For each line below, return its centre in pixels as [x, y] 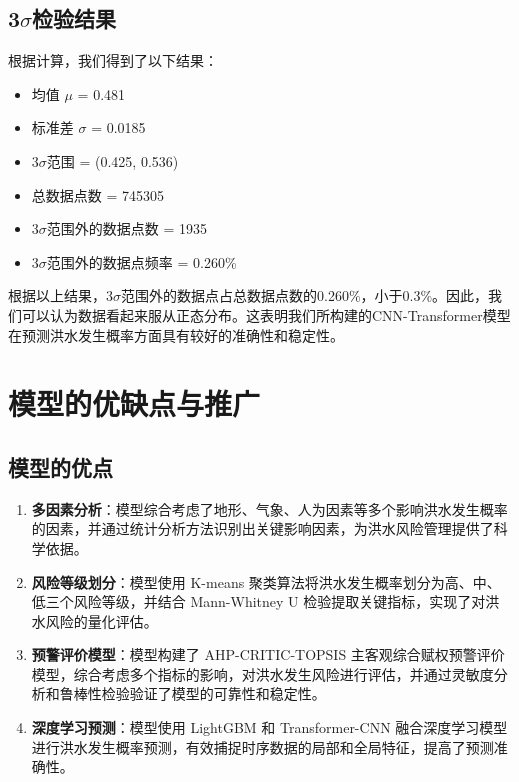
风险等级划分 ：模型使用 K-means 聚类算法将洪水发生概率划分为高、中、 [266, 581]
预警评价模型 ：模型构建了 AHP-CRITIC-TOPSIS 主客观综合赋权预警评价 [268, 654]
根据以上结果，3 [60, 295]
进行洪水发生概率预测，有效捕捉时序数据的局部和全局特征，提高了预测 [262, 746]
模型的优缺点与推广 [134, 403]
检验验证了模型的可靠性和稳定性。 [213, 693]
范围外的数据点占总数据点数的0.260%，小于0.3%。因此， [305, 295]
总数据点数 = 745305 [98, 194]
